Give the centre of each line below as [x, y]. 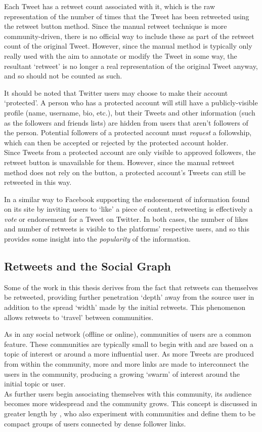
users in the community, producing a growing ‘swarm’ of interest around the [122, 374]
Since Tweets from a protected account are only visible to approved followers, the [130, 152]
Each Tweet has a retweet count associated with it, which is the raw [110, 6]
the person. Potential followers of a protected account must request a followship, [128, 132]
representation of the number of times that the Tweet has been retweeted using [127, 16]
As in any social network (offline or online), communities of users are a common [128, 334]
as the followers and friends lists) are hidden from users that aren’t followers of [126, 122]
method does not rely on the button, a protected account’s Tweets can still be [125, 172]
